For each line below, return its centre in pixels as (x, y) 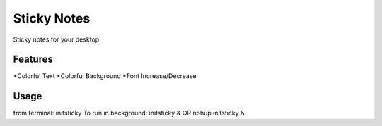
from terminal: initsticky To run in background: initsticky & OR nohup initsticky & (129, 113)
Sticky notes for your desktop (56, 39)
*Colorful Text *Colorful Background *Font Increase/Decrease (105, 76)
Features (33, 59)
